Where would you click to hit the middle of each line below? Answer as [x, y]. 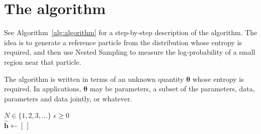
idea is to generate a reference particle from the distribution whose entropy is [123, 42]
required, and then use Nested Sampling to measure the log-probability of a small [130, 52]
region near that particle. [43, 61]
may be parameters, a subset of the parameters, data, [172, 89]
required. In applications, [43, 89]
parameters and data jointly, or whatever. [68, 98]
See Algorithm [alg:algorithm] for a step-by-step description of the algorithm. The [131, 32]
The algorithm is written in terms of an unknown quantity [94, 79]
